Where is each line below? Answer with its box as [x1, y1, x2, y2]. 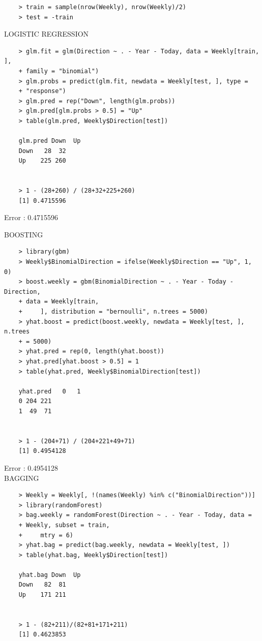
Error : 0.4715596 [4, 212, 59, 223]
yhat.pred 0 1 [18, 387, 81, 395]
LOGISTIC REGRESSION [4, 28, 89, 39]
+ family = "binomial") [18, 67, 99, 75]
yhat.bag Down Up [18, 571, 81, 578]
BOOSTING [4, 229, 43, 239]
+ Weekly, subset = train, [18, 521, 110, 529]
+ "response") [18, 87, 66, 95]
